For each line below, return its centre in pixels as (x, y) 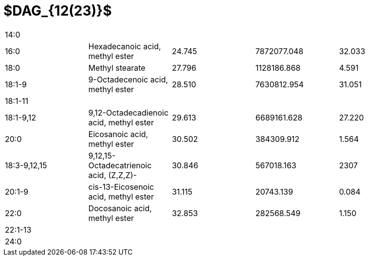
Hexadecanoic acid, (125, 46)
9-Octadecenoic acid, (128, 79)
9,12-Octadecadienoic (129, 112)
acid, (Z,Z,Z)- (112, 175)
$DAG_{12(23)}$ (58, 11)
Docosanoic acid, (120, 208)
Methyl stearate (117, 68)
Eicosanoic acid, (118, 134)
